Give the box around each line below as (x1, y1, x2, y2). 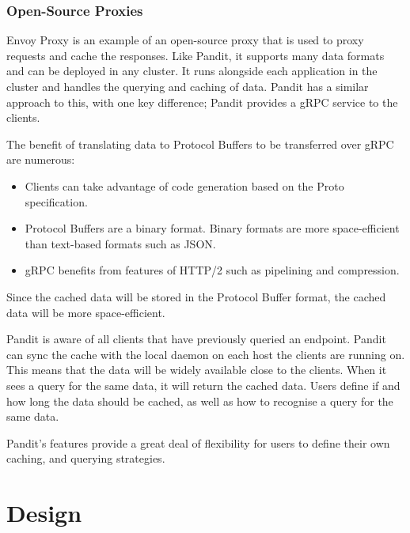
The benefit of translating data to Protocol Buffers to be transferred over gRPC (6, 135, 394, 152)
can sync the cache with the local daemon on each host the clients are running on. (6, 346, 405, 362)
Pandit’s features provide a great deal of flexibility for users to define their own (6, 434, 390, 451)
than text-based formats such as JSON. (25, 235, 216, 251)
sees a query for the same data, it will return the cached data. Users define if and (6, 376, 401, 393)
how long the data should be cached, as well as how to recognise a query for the (6, 392, 393, 409)
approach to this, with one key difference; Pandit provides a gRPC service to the (6, 93, 398, 110)
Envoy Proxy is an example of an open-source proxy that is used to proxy (6, 32, 364, 48)
